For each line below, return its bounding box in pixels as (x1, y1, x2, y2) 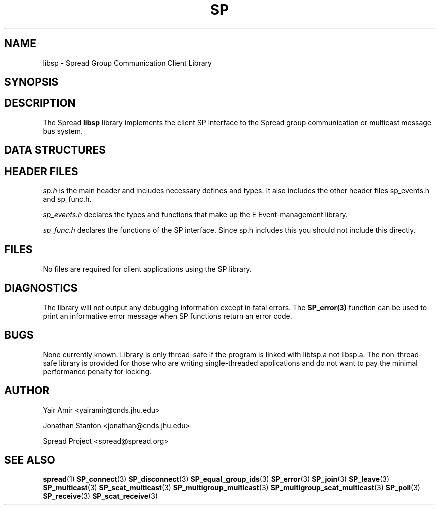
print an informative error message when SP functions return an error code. (43, 311, 292, 320)
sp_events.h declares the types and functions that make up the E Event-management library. (43, 210, 348, 219)
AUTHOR (4, 384, 50, 397)
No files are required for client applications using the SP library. (43, 264, 252, 273)
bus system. (43, 126, 83, 135)
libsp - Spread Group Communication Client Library (43, 58, 212, 67)
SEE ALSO (4, 453, 55, 466)
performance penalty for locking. (43, 367, 152, 376)
